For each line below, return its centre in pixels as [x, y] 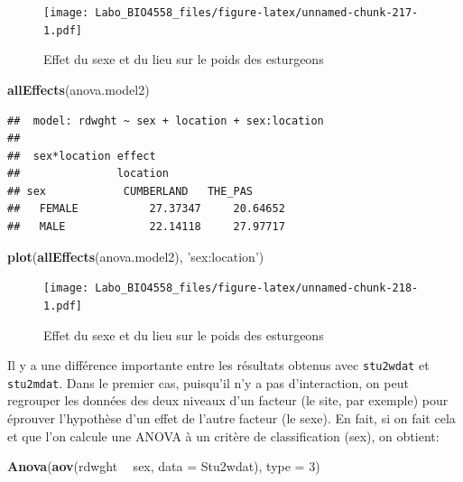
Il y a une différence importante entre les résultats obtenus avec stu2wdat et [218, 365]
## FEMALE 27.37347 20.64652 [146, 209]
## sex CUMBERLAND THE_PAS [130, 191]
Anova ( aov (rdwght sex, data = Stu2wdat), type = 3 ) [164, 466]
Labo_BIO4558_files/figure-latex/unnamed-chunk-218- [257, 288]
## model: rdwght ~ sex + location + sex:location [166, 120]
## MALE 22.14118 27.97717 [146, 227]
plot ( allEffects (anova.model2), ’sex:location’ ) [136, 256]
